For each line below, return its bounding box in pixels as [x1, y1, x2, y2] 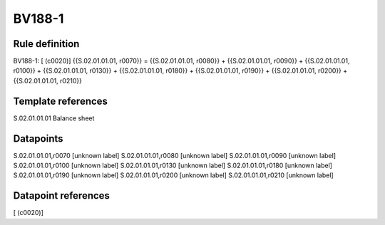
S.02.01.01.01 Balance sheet [13, 114, 95, 122]
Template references [13, 95, 108, 107]
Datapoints [13, 132, 63, 145]
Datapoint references [13, 189, 111, 202]
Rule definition [13, 38, 80, 50]
